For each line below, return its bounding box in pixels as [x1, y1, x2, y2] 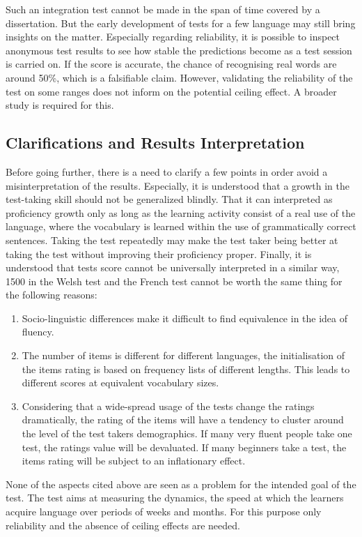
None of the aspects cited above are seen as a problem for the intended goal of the [6, 476, 356, 491]
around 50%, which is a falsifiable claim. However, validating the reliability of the [6, 70, 353, 84]
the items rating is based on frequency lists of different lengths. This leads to [22, 361, 350, 376]
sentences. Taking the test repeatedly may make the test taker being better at [6, 232, 338, 247]
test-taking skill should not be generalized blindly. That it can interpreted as [6, 192, 333, 206]
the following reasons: [6, 287, 97, 302]
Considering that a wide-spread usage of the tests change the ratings [22, 398, 315, 413]
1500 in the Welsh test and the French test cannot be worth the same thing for [6, 273, 343, 288]
